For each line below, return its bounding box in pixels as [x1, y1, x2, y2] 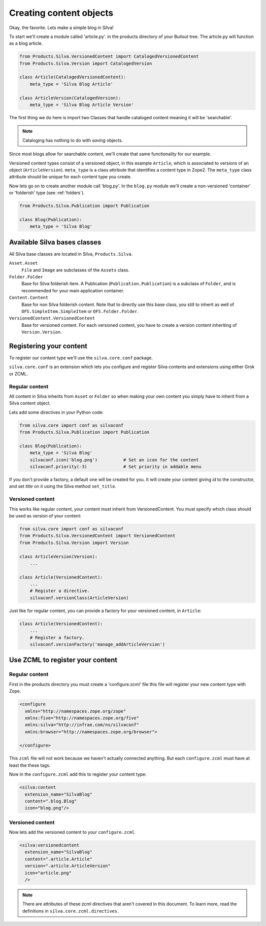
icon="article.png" [25, 870, 72, 876]
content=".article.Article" [25, 856, 93, 862]
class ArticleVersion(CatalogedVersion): [19, 95, 121, 101]
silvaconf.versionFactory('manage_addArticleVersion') [30, 641, 165, 647]
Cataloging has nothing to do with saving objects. [22, 137, 123, 143]
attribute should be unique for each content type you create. [9, 174, 132, 180]
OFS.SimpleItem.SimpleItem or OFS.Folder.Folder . [21, 308, 139, 314]
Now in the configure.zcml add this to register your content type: [9, 771, 147, 777]
